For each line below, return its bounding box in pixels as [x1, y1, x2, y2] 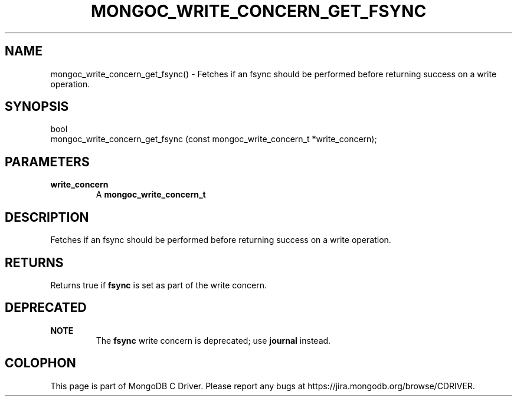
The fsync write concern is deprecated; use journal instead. [96, 335, 331, 346]
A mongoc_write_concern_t [96, 189, 206, 200]
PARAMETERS [5, 154, 90, 169]
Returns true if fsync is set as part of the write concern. [50, 280, 267, 290]
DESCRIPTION [5, 209, 89, 225]
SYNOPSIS [5, 99, 69, 114]
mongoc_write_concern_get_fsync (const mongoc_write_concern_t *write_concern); [50, 134, 377, 144]
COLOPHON [5, 356, 76, 371]
